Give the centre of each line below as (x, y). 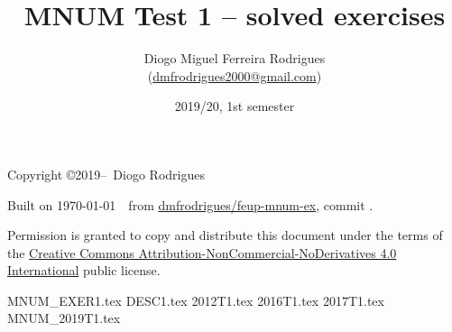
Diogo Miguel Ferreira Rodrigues (235, 58)
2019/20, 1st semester (235, 106)
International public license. (84, 270)
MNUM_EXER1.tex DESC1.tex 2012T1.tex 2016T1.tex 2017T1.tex (196, 300)
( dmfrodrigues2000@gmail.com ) (235, 75)
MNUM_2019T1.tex (64, 318)
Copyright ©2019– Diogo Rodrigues (106, 174)
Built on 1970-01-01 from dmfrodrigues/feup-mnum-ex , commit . (190, 204)
